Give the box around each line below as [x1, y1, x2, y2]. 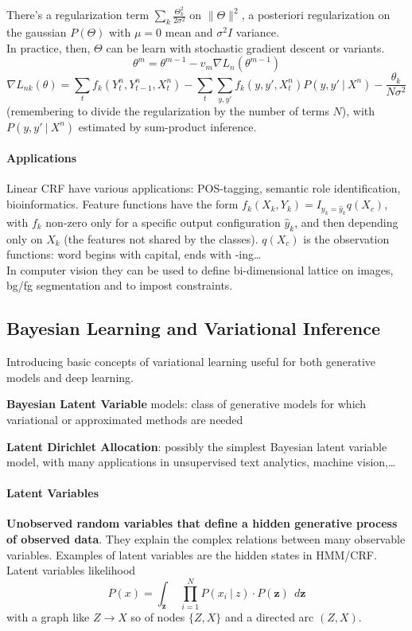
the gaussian [6, 24, 67, 41]
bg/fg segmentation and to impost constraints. [6, 277, 233, 294]
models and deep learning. [6, 368, 134, 385]
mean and [165, 24, 213, 41]
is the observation [303, 230, 390, 247]
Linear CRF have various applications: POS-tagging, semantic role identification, [6, 180, 401, 197]
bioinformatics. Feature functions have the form [6, 196, 239, 212]
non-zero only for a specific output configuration [45, 213, 281, 230]
